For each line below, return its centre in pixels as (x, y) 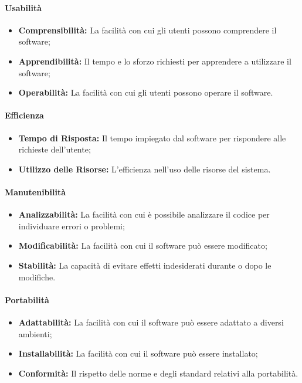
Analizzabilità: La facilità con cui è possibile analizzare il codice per (144, 214)
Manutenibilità (35, 192)
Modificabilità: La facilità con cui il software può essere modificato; (143, 245)
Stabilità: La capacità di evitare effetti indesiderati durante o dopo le (145, 265)
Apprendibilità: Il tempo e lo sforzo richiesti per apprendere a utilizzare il (155, 61)
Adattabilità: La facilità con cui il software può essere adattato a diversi (151, 322)
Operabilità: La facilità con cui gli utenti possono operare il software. (146, 92)
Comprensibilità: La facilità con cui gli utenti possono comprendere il (147, 30)
